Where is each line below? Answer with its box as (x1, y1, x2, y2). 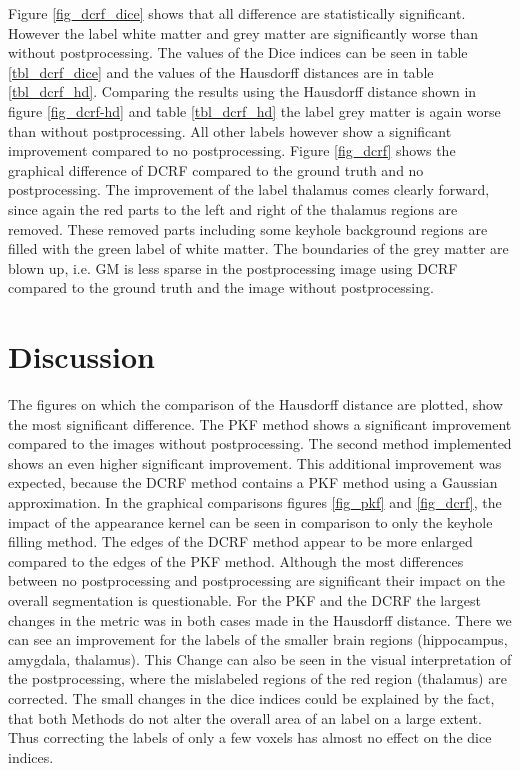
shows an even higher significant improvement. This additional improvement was (8, 452, 502, 473)
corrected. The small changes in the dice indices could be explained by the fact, (8, 687, 495, 708)
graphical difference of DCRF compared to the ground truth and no (8, 159, 424, 180)
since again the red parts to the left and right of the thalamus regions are (8, 198, 458, 219)
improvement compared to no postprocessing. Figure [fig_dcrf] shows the (8, 140, 456, 161)
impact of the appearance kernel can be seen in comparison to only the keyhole (8, 511, 493, 532)
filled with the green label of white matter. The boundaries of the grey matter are (8, 238, 509, 259)
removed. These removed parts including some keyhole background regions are (8, 218, 488, 239)
